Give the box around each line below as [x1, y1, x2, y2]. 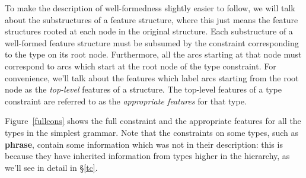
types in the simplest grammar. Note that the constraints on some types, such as [5, 126, 299, 138]
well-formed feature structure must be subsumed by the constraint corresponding [5, 36, 299, 49]
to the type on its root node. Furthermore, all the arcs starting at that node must [5, 48, 302, 61]
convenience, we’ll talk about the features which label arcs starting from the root [5, 71, 299, 84]
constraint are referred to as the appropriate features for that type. [5, 94, 247, 107]
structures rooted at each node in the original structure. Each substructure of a [5, 25, 293, 37]
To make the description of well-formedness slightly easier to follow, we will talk [5, 2, 295, 14]
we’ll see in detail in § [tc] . [5, 161, 98, 173]
